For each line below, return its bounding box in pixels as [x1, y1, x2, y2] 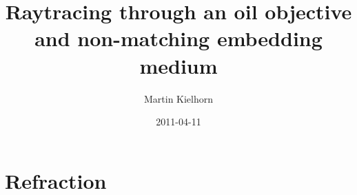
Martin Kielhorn [143, 91, 214, 105]
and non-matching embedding [34, 24, 323, 52]
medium [139, 51, 218, 79]
